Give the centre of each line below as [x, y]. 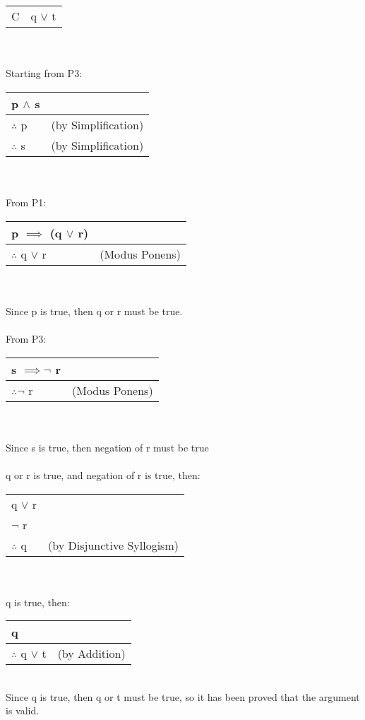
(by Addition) [91, 654]
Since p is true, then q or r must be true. [94, 311]
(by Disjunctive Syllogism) [113, 545]
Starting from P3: [44, 73]
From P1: [26, 202]
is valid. [23, 710]
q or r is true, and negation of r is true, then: [103, 474]
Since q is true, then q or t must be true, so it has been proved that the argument [183, 696]
